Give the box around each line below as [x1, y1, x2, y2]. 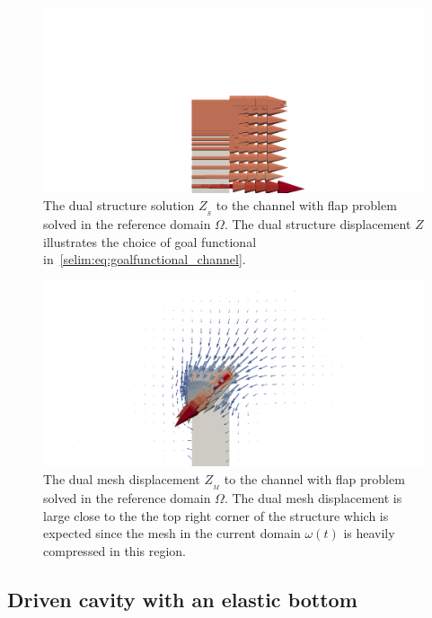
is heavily [343, 524, 395, 543]
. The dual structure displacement [224, 215, 411, 234]
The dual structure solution [43, 196, 195, 215]
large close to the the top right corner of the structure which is [43, 506, 389, 525]
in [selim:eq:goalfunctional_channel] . [43, 250, 246, 269]
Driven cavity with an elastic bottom [7, 585, 357, 613]
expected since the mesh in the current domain [43, 524, 301, 543]
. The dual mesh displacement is [224, 488, 402, 507]
